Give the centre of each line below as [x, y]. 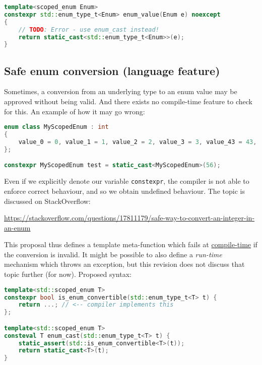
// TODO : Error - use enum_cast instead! [89, 29]
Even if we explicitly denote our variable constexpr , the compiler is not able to [127, 181]
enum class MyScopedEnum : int [56, 127]
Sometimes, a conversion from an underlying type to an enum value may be [121, 91]
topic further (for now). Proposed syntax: [68, 274]
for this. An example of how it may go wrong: [75, 111]
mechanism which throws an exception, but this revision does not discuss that [124, 264]
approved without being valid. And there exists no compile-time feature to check [128, 101]
